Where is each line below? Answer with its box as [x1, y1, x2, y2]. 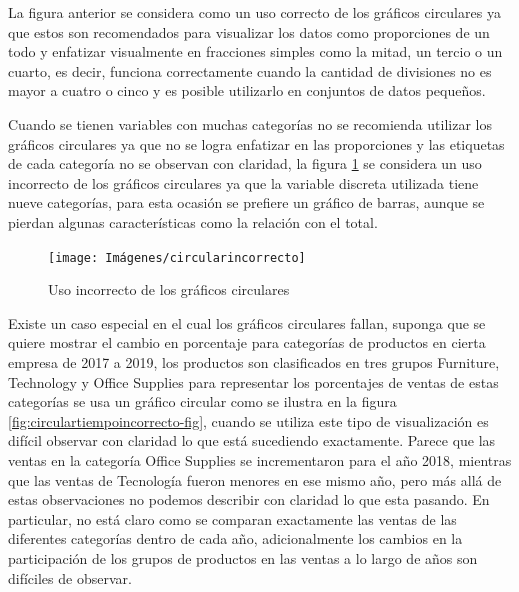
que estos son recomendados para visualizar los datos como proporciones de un [8, 21, 490, 42]
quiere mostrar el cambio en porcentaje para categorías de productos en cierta [8, 332, 486, 353]
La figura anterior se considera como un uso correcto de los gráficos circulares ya [8, 2, 501, 22]
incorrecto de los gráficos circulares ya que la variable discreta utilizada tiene [8, 172, 479, 193]
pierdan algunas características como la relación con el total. [8, 211, 378, 232]
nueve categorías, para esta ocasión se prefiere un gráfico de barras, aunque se [8, 192, 485, 213]
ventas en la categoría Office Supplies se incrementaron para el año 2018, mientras [8, 449, 512, 470]
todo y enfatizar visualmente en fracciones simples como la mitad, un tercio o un [8, 41, 503, 62]
